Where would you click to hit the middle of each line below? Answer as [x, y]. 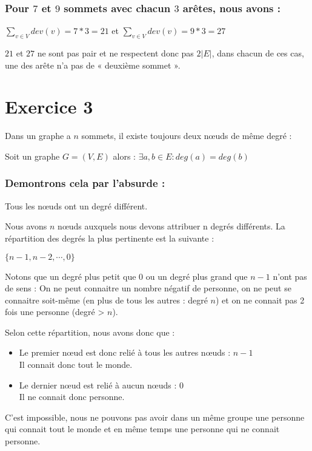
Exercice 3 [49, 107]
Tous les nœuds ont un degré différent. [76, 205]
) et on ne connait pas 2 [260, 300]
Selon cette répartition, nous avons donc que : [90, 332]
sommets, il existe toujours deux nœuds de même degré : [187, 136]
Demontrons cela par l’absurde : [85, 183]
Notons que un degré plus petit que [71, 276]
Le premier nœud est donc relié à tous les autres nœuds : [125, 352]
